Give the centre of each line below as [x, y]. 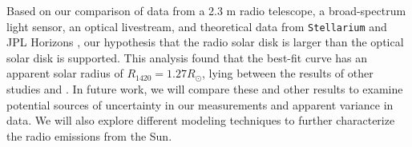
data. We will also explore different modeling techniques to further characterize [201, 120]
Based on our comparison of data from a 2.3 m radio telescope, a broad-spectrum [206, 10]
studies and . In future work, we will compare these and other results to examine [205, 89]
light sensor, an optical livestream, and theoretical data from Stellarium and [197, 26]
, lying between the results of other [288, 73]
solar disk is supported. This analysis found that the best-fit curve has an [187, 57]
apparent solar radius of [65, 73]
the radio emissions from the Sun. [89, 135]
